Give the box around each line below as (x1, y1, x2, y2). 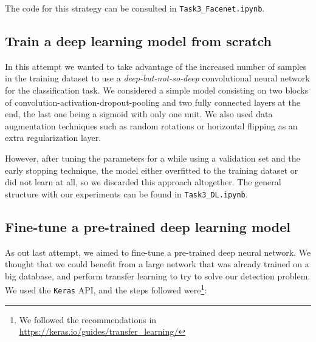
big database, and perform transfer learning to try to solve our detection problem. (5, 269, 311, 282)
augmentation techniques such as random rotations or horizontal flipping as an (5, 119, 298, 132)
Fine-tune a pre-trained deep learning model (5, 217, 290, 236)
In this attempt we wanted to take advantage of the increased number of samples (5, 60, 307, 72)
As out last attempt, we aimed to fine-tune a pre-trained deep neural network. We (5, 245, 311, 258)
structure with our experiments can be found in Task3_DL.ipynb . (5, 187, 248, 200)
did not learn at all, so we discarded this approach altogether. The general (5, 176, 281, 188)
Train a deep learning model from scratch (5, 32, 272, 50)
